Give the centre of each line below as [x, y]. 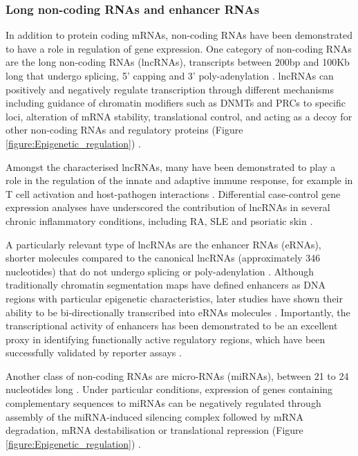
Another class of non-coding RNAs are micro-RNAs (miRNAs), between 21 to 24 [177, 375]
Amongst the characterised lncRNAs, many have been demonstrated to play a [171, 166]
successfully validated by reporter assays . [94, 353]
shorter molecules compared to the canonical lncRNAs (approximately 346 [163, 258]
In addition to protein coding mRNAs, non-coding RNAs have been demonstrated [179, 35]
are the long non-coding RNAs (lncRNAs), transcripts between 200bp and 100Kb [178, 62]
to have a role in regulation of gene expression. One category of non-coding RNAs [179, 48]
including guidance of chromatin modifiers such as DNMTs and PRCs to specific [176, 103]
